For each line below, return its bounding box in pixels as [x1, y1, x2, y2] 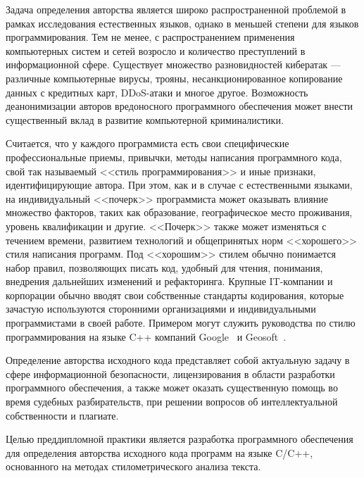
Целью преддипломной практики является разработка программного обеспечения [6, 432, 353, 446]
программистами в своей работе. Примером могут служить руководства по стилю [6, 315, 356, 330]
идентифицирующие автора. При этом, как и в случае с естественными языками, [6, 177, 353, 192]
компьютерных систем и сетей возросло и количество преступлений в [6, 43, 306, 58]
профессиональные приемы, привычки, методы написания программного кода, [6, 149, 342, 164]
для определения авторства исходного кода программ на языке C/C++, [6, 445, 313, 460]
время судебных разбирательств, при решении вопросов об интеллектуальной [6, 394, 338, 409]
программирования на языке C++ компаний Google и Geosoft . [6, 329, 287, 344]
